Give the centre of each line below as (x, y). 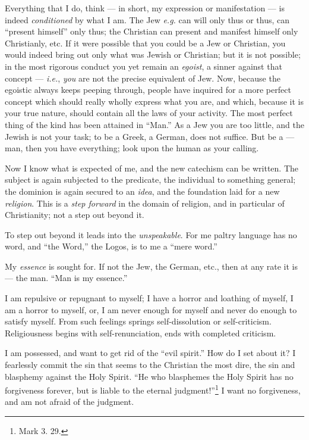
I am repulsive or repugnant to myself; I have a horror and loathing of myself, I (149, 298)
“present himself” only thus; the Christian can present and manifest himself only (152, 31)
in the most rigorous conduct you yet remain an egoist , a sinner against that (144, 66)
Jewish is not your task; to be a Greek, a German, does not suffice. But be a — (150, 136)
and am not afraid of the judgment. (70, 402)
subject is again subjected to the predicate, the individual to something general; (150, 180)
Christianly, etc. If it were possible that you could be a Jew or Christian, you (145, 43)
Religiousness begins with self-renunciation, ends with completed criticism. (141, 333)
